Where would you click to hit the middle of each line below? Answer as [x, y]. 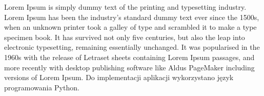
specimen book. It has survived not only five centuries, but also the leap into [125, 37]
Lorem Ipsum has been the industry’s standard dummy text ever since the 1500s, [132, 17]
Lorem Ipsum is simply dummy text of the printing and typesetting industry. [125, 7]
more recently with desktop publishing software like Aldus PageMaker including [129, 67]
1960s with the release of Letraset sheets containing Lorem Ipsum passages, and [129, 57]
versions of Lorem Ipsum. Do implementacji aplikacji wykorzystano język [119, 77]
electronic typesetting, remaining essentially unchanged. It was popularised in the [132, 47]
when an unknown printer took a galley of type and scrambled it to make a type [130, 27]
